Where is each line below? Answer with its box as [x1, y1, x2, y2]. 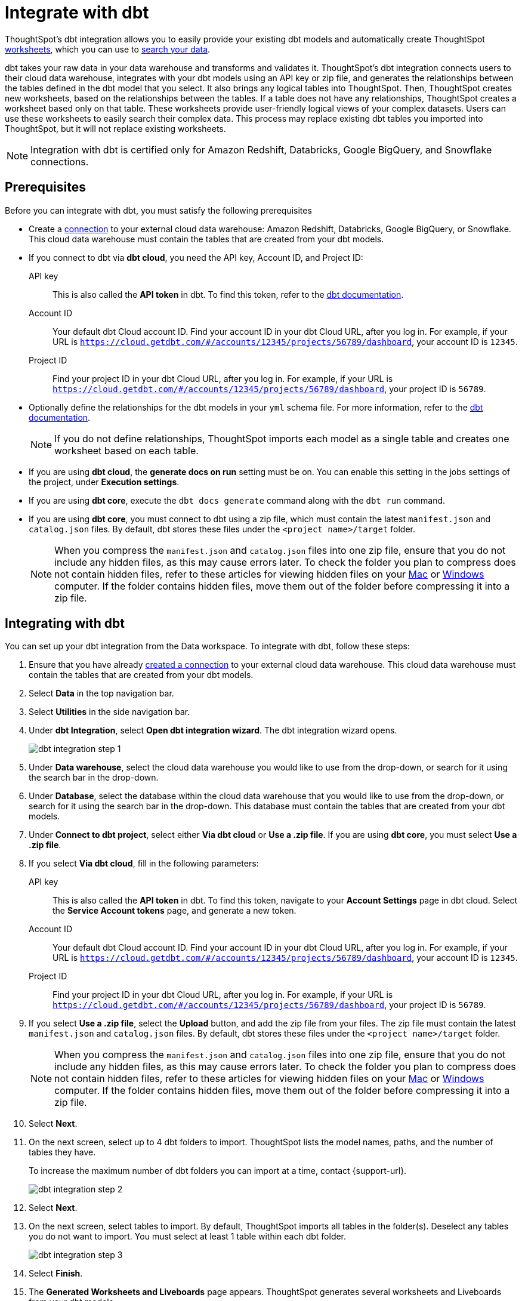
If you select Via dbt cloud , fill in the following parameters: [29, 858, 259, 869]
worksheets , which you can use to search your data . [5, 44, 211, 54]
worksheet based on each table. [54, 444, 199, 457]
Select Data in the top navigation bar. [29, 688, 174, 699]
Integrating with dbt [5, 616, 125, 631]
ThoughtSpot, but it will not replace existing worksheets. [5, 123, 226, 134]
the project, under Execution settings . [29, 476, 180, 487]
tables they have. [29, 1147, 96, 1158]
